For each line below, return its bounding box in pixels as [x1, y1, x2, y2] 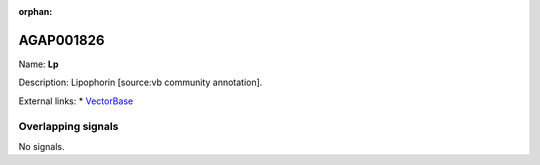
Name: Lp [18, 58, 59, 70]
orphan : [18, 6, 53, 17]
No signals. [18, 140, 65, 152]
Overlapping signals [18, 120, 119, 134]
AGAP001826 [18, 31, 105, 49]
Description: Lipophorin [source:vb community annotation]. [18, 76, 263, 89]
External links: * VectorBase [18, 95, 134, 107]
